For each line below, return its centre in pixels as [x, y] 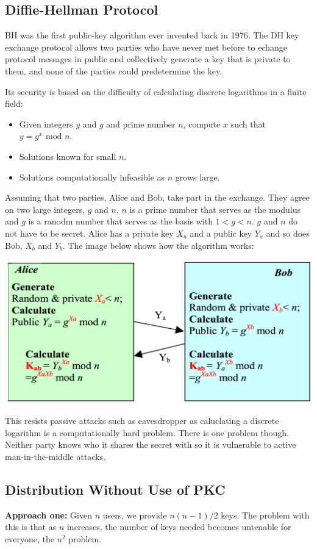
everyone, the [30, 538]
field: [14, 103]
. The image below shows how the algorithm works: [158, 245]
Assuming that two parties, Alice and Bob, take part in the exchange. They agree [157, 197]
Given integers [46, 124]
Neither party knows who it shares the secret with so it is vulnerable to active [151, 444]
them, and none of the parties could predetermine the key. [114, 70]
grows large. [198, 177]
